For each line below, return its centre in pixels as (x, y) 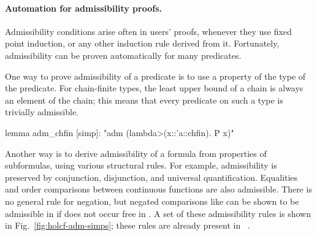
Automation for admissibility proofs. (83, 8)
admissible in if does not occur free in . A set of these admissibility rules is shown (158, 213)
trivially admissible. (42, 112)
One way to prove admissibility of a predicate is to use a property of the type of (155, 76)
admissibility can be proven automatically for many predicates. (123, 55)
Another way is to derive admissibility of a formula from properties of (136, 153)
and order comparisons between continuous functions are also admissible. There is (158, 189)
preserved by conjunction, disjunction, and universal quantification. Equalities (151, 177)
